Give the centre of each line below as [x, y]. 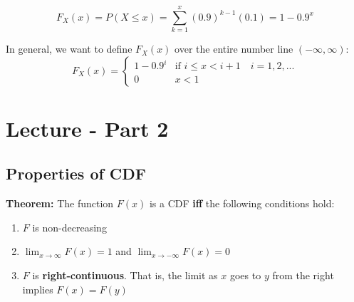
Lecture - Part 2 [87, 128]
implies [38, 289]
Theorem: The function [60, 203]
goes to [245, 275]
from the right [303, 275]
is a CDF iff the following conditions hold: [242, 203]
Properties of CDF [76, 173]
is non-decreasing [69, 227]
